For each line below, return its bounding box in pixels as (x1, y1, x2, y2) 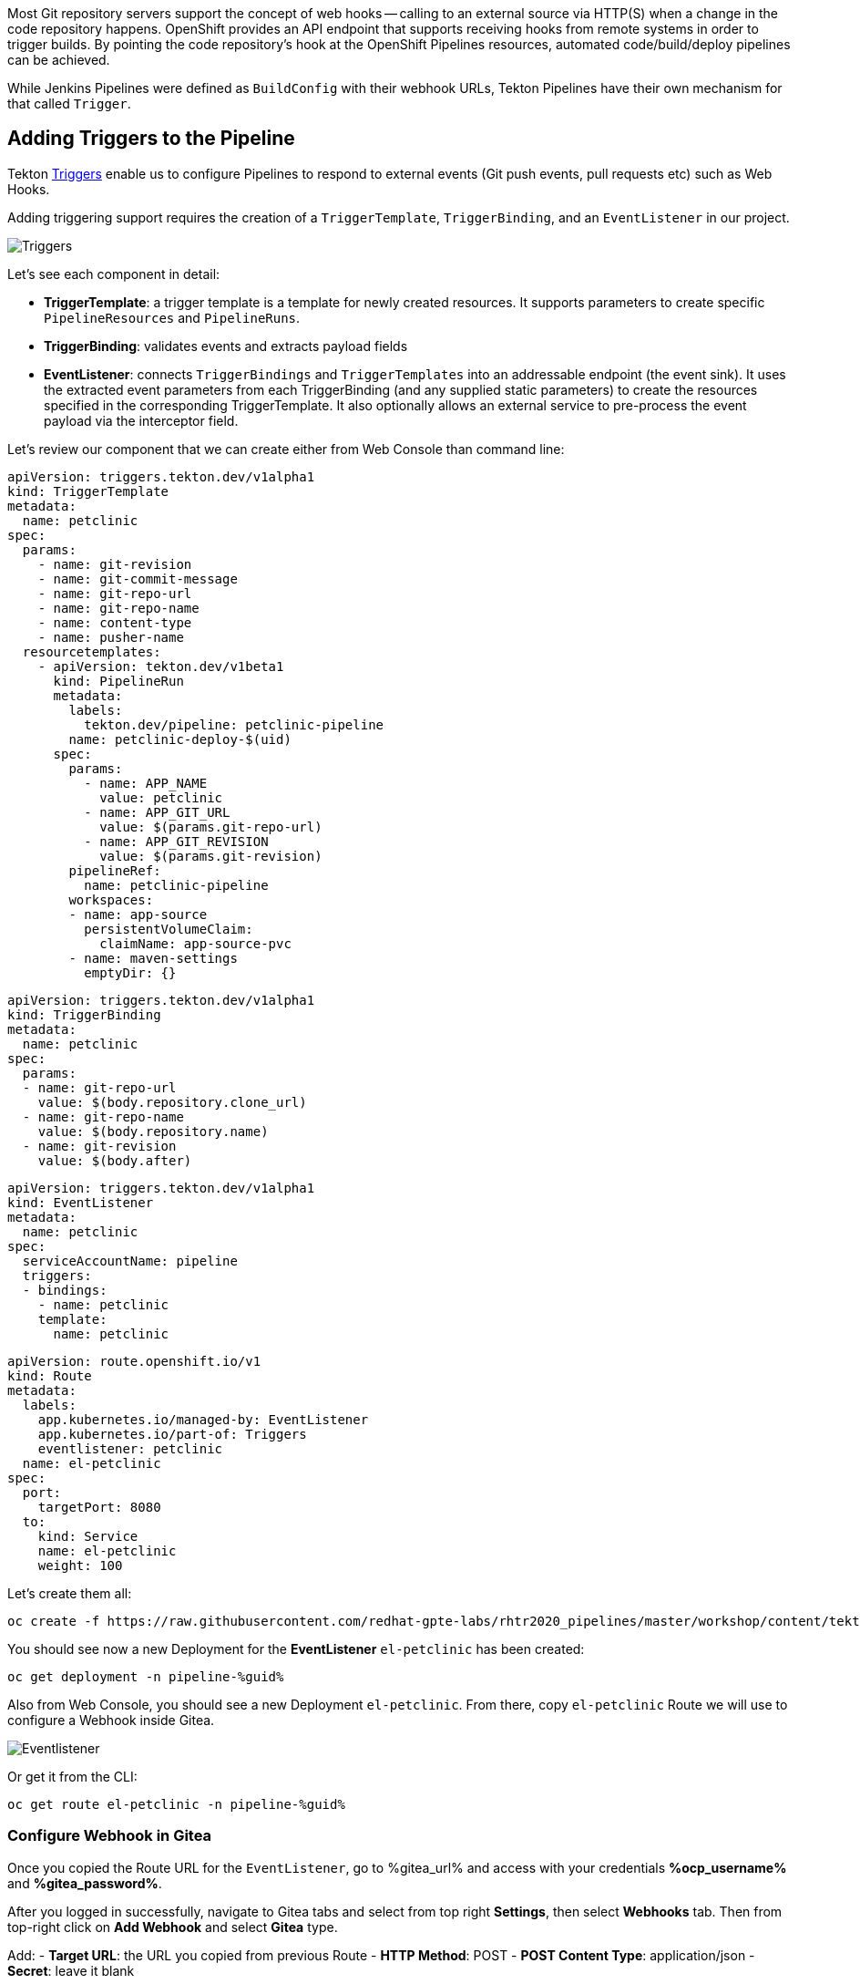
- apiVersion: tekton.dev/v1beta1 (37, 658, 284, 674)
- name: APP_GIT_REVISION (84, 833, 269, 849)
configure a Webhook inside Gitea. (7, 1711, 215, 1728)
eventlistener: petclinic (37, 1441, 223, 1456)
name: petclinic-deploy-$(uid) (68, 731, 292, 747)
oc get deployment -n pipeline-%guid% (7, 1669, 284, 1684)
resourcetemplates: (22, 644, 161, 659)
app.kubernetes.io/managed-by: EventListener (37, 1411, 369, 1427)
